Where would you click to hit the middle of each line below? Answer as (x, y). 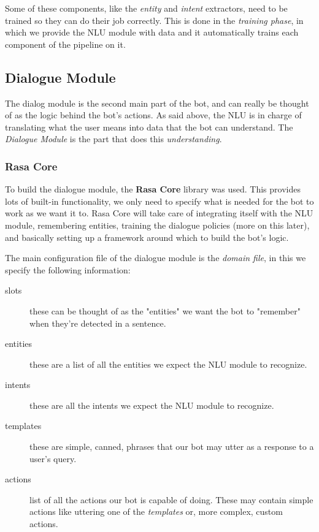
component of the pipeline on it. (65, 44)
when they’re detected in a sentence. (98, 323)
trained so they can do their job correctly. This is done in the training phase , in (154, 20)
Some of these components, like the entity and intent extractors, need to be (146, 8)
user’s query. (53, 458)
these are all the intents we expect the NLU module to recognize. (152, 405)
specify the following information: (68, 269)
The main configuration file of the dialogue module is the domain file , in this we (156, 258)
